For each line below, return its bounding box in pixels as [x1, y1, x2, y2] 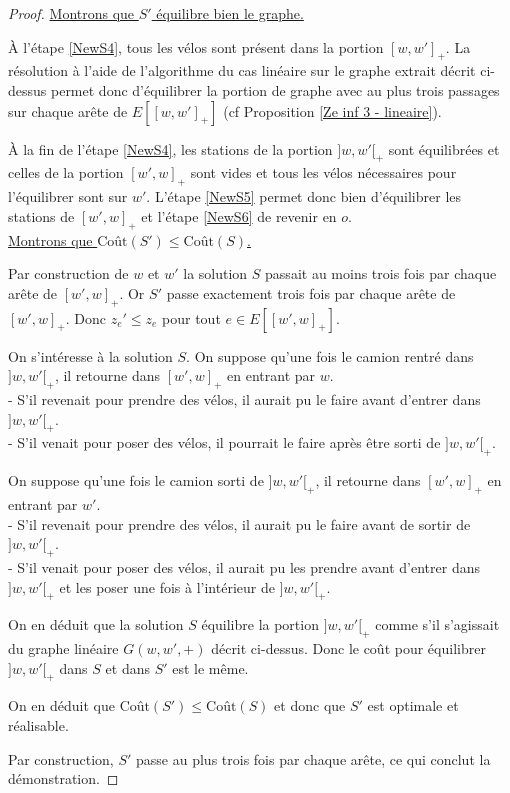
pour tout [162, 307, 221, 328]
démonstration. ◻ [8, 768, 119, 789]
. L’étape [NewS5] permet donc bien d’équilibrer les [146, 186, 462, 207]
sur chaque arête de [8, 100, 128, 121]
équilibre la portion [201, 614, 319, 635]
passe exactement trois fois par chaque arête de [166, 282, 456, 303]
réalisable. [8, 715, 69, 736]
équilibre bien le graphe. [156, 3, 304, 23]
